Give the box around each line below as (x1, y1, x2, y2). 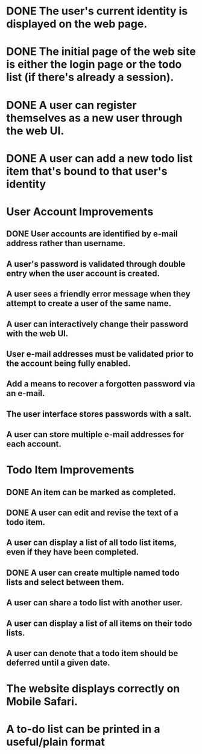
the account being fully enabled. (6, 358, 131, 368)
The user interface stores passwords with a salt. (6, 409, 192, 419)
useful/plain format (6, 735, 106, 749)
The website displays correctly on (6, 682, 180, 696)
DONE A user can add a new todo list (6, 151, 193, 165)
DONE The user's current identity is (6, 4, 188, 18)
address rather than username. (6, 238, 126, 249)
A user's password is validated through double (6, 259, 186, 269)
